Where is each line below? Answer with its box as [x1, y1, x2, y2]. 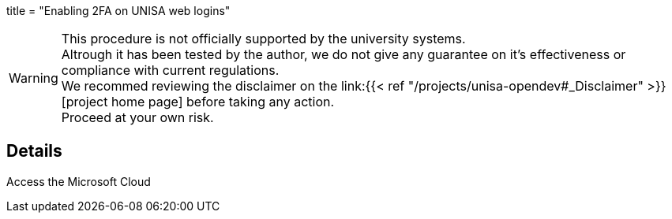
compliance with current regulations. [61, 62, 280, 78]
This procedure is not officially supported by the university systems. [61, 31, 466, 46]
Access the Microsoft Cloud [6, 174, 151, 188]
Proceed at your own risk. [61, 109, 214, 125]
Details [6, 141, 62, 161]
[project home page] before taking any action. [61, 94, 335, 109]
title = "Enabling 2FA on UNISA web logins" [6, 4, 231, 17]
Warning [9, 70, 58, 86]
